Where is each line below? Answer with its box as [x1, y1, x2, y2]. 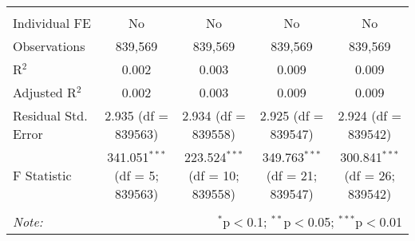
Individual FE [13, 14, 91, 32]
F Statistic [13, 166, 72, 184]
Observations [13, 37, 85, 55]
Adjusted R [13, 83, 77, 101]
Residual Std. [13, 106, 88, 124]
